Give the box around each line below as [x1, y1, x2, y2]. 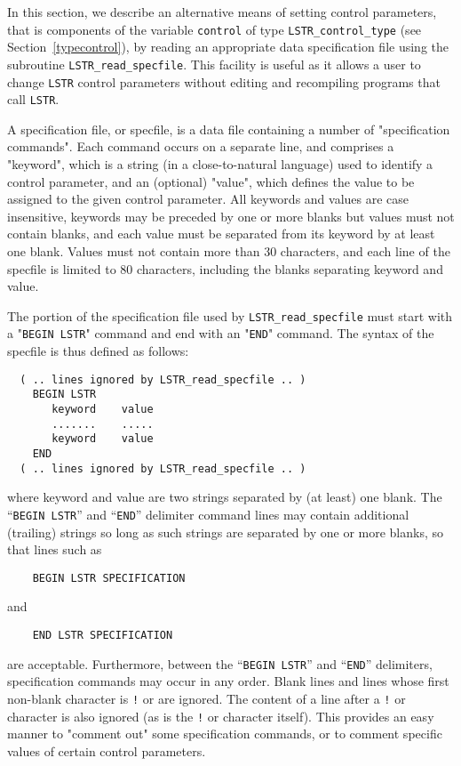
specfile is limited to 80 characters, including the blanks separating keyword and [7, 259, 443, 278]
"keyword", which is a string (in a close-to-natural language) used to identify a [7, 155, 433, 173]
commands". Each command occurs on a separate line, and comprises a [7, 137, 394, 156]
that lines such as [7, 540, 102, 559]
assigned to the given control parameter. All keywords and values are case [7, 189, 409, 208]
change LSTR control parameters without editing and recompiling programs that [7, 72, 441, 91]
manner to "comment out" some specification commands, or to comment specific [7, 724, 442, 743]
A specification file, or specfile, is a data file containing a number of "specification [7, 119, 450, 138]
